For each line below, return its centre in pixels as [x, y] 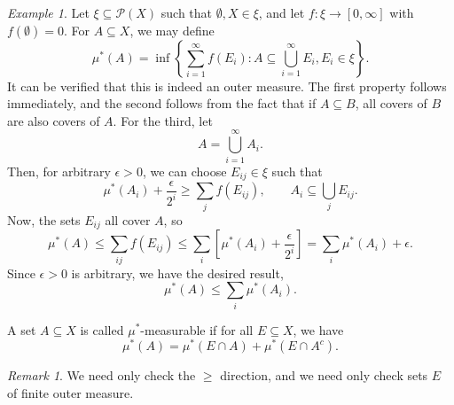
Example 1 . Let [48, 12]
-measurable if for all [197, 329]
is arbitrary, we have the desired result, [177, 273]
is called [102, 329]
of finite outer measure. [70, 392]
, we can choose [184, 171]
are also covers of [54, 120]
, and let [282, 12]
